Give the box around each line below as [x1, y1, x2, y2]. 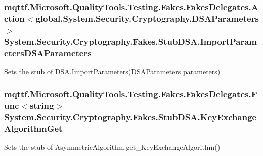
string [29, 99, 54, 112]
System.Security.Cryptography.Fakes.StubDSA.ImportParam [4, 35, 257, 47]
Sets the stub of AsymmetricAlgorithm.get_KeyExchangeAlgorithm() [4, 142, 221, 152]
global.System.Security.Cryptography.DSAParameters [35, 12, 259, 24]
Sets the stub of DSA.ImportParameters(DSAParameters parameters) [4, 66, 221, 76]
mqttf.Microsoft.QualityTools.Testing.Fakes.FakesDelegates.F [4, 88, 257, 100]
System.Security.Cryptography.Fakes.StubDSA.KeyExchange [4, 111, 257, 123]
